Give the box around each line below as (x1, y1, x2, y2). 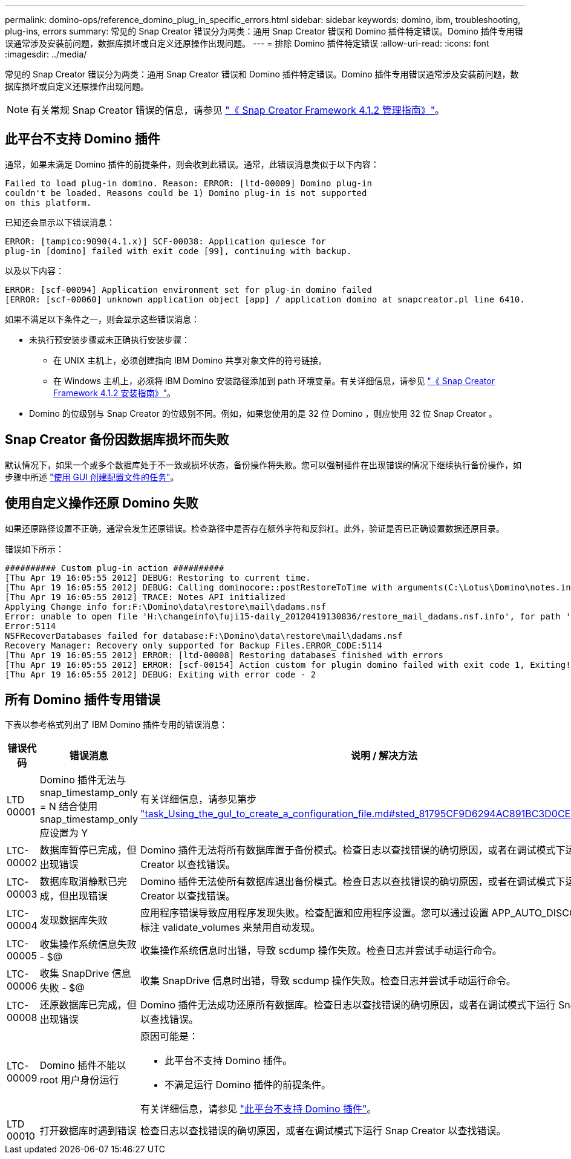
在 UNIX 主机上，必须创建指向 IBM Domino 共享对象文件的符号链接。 (53, 354, 327, 365)
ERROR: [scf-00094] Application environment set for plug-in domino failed (5, 284, 372, 295)
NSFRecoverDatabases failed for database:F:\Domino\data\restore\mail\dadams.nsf (5, 630, 403, 641)
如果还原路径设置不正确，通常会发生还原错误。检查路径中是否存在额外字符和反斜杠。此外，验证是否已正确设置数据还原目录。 (5, 523, 504, 534)
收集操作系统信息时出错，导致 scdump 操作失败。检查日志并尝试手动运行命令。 (140, 944, 502, 957)
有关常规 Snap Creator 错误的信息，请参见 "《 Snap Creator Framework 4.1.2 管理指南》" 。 (31, 104, 445, 116)
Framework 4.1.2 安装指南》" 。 (53, 387, 175, 398)
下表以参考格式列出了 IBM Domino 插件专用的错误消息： (5, 719, 228, 730)
